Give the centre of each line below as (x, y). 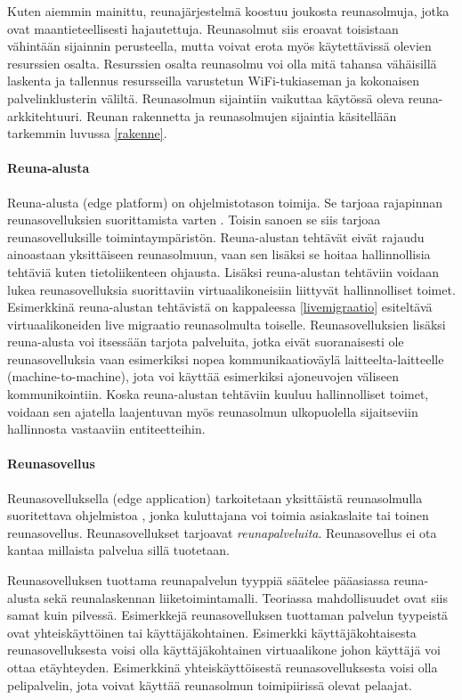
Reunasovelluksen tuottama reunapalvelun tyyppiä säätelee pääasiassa (199, 580)
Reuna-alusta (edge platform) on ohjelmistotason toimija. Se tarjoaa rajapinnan (225, 202)
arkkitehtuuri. (45, 115)
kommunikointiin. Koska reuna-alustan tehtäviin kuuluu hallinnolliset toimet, (218, 394)
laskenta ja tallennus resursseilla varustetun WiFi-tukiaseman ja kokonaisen (213, 81)
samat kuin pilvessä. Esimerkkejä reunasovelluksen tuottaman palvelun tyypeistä (228, 615)
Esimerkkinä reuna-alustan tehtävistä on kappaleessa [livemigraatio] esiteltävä (220, 307)
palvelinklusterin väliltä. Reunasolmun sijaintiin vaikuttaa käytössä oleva (206, 98)
